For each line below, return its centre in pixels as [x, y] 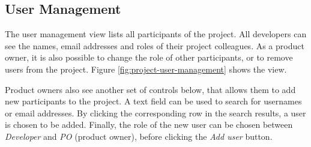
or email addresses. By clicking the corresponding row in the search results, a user [155, 112]
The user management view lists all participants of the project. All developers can [156, 34]
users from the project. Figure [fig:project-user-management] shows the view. [146, 69]
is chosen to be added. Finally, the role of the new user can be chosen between [149, 124]
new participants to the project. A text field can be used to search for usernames [153, 101]
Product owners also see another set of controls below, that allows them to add [150, 89]
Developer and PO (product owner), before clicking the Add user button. [139, 136]
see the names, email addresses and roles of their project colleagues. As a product [155, 45]
